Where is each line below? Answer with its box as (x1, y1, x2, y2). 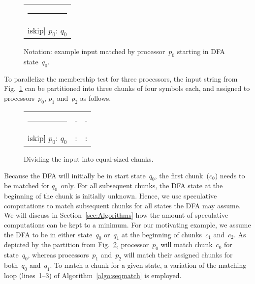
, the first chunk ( (155, 170, 209, 180)
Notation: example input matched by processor (24, 46, 165, 57)
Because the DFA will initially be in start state (4, 170, 146, 180)
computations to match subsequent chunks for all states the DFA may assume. (4, 200, 241, 210)
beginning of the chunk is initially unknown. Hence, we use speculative (4, 191, 217, 201)
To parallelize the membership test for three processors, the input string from (4, 73, 238, 84)
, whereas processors (28, 250, 89, 260)
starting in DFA (177, 46, 225, 57)
